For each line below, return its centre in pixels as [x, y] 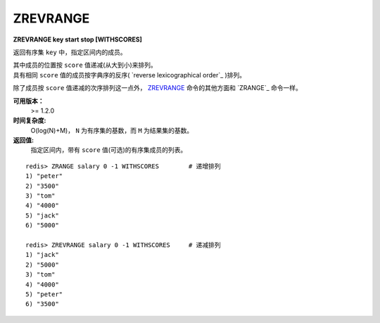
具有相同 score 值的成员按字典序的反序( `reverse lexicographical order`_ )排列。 [129, 75]
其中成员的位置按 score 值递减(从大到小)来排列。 [85, 65]
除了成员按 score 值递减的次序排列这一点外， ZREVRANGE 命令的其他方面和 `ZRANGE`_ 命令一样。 [158, 88]
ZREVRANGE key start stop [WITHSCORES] [77, 39]
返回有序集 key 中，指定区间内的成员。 [70, 52]
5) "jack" [42, 215]
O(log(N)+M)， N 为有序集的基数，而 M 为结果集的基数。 [112, 130]
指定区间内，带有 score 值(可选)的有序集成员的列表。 [109, 150]
